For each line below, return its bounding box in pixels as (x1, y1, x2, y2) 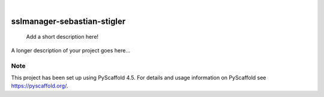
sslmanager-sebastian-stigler (11, 16, 126, 26)
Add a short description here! (26, 33, 99, 40)
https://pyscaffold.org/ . (11, 82, 68, 89)
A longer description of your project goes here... (11, 46, 130, 54)
